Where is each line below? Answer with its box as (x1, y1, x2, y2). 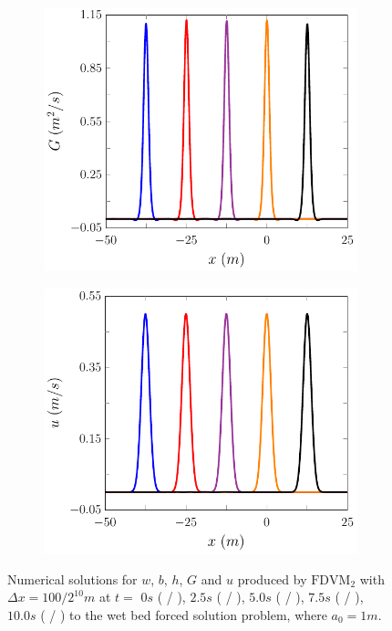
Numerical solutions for (7, 569, 138, 588)
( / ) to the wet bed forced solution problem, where (40, 605, 327, 624)
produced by (237, 569, 307, 588)
